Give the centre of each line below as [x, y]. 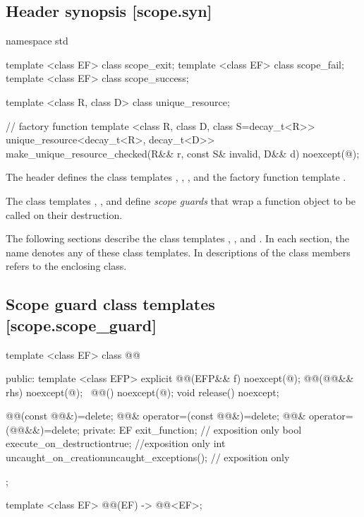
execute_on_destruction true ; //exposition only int [116, 443]
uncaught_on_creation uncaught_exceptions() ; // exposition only [148, 457]
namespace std [37, 41]
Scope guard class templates [110, 304]
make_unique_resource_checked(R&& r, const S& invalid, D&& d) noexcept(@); [183, 153]
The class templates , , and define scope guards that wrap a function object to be [181, 200]
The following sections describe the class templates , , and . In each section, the [178, 238]
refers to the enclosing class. [66, 266]
